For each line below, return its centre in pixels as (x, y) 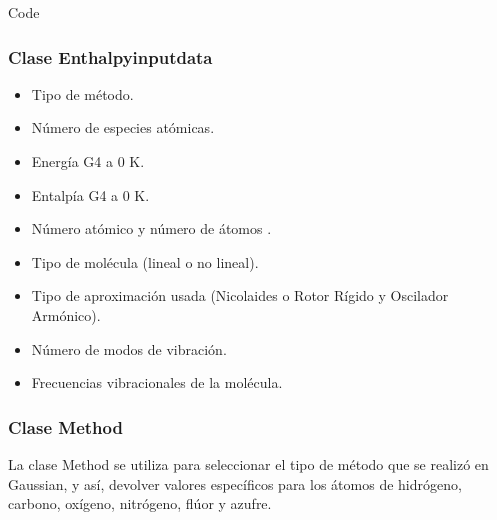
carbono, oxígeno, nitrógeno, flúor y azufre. (140, 503)
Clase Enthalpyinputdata (110, 56)
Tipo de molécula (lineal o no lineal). (145, 261)
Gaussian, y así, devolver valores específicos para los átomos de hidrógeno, (235, 483)
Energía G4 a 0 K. (88, 161)
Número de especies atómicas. (123, 127)
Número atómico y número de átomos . (151, 228)
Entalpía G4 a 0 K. (90, 194)
